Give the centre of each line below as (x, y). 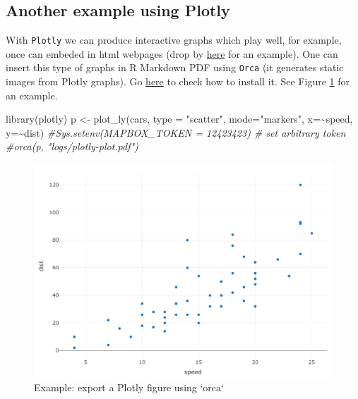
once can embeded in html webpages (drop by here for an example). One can (172, 53)
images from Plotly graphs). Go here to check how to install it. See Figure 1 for (178, 81)
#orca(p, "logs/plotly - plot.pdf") (72, 146)
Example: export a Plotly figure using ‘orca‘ (129, 387)
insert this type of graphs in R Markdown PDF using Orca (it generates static (175, 67)
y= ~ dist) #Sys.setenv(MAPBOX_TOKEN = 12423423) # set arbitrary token (176, 132)
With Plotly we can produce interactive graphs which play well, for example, (174, 40)
